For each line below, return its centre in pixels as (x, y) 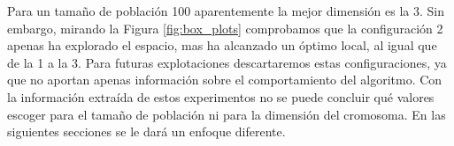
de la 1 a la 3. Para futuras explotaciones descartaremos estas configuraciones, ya (227, 62)
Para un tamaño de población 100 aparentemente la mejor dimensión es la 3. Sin (226, 11)
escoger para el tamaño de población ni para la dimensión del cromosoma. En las (227, 114)
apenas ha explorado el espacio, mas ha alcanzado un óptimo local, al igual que (222, 45)
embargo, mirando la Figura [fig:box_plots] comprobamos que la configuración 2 (225, 28)
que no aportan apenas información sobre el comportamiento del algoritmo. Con (225, 80)
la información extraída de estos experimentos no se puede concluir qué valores (221, 96)
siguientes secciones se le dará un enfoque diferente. (146, 131)
